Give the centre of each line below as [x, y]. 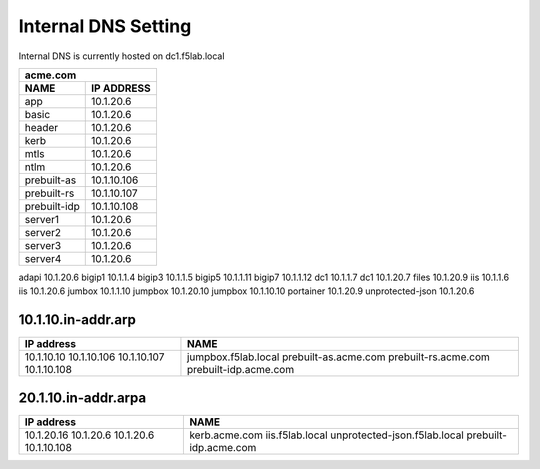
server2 [43, 232]
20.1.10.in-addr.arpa [82, 397]
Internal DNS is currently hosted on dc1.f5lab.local [121, 56]
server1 [42, 219]
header [41, 127]
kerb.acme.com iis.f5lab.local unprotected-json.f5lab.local [326, 435]
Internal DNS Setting [105, 26]
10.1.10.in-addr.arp [77, 320]
